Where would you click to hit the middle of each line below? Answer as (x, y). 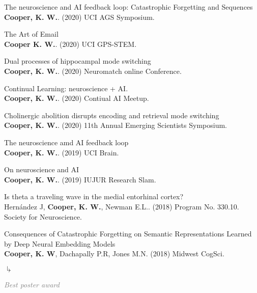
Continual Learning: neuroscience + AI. (66, 88)
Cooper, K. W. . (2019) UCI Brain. (62, 152)
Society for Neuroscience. (43, 216)
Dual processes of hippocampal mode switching (78, 61)
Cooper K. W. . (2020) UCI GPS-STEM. (70, 44)
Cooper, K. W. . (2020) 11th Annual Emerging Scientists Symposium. (116, 125)
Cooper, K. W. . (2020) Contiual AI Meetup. (77, 98)
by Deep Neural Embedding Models (60, 243)
